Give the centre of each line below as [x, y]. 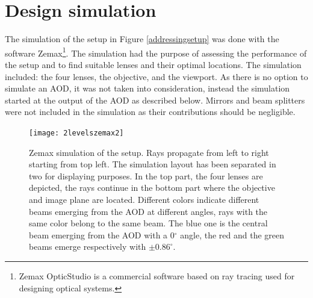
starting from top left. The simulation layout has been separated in [153, 164]
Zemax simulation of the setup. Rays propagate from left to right [149, 152]
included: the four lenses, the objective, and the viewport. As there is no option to [156, 76]
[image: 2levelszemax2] [76, 133]
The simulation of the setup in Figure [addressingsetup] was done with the [142, 39]
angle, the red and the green [232, 234]
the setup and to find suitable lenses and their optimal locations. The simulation [153, 64]
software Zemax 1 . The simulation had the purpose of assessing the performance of [156, 52]
